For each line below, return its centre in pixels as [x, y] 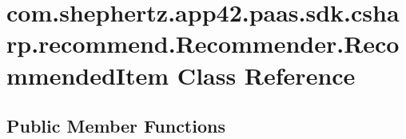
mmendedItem [88, 75]
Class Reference [266, 75]
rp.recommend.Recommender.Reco [203, 44]
